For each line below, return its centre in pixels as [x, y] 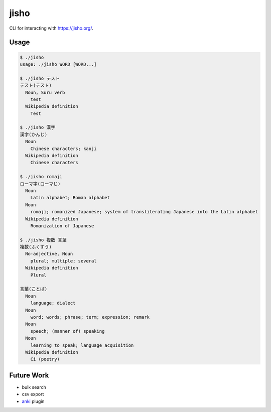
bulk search [34, 387]
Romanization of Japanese [62, 226]
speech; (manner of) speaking [67, 331]
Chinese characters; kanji [64, 149]
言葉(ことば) [34, 289]
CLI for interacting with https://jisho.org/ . [51, 28]
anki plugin [33, 401]
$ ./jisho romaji [41, 177]
